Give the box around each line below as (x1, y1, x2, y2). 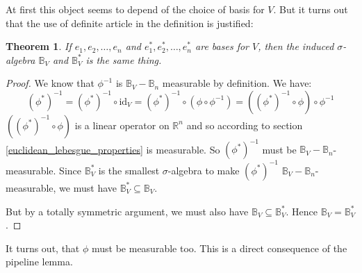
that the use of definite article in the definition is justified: (6, 15, 254, 30)
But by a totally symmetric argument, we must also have (6, 204, 249, 218)
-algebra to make (167, 163, 240, 177)
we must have (59, 180, 117, 195)
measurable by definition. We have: (162, 76, 312, 90)
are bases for (195, 39, 249, 53)
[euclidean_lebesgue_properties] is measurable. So (6, 142, 220, 156)
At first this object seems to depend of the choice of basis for (6, 2, 265, 16)
